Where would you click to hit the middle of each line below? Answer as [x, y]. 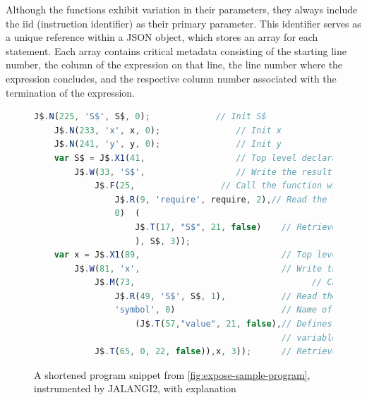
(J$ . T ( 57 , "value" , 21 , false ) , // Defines [234, 324]
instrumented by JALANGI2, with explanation [135, 388]
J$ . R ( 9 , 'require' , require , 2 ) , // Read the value [236, 199]
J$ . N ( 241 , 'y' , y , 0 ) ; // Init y [168, 144]
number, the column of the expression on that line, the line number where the [174, 65]
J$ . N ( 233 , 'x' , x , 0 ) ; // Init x [168, 130]
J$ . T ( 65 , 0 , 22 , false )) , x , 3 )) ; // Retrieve [216, 352]
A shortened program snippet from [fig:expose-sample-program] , [172, 374]
